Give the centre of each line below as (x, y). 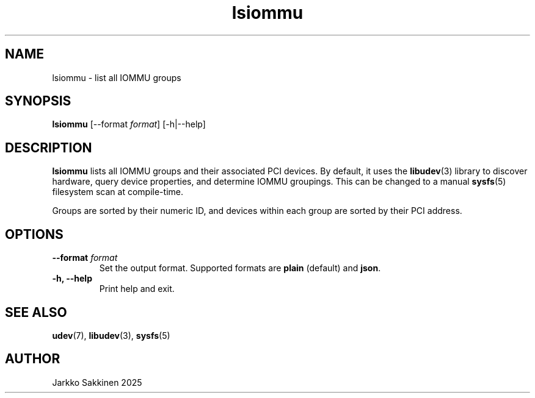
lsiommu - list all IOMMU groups (117, 77)
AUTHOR (33, 359)
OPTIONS (34, 234)
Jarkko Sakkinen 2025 (97, 382)
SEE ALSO (36, 312)
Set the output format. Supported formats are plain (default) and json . (240, 268)
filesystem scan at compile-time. (118, 192)
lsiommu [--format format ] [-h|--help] (129, 124)
